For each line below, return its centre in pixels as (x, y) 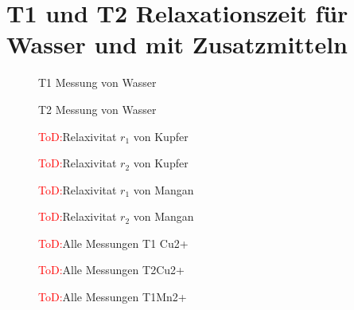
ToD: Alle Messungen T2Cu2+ (111, 270)
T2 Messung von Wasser (97, 109)
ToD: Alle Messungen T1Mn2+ (113, 297)
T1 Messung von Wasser (97, 82)
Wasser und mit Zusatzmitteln (177, 44)
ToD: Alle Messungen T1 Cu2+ (113, 243)
